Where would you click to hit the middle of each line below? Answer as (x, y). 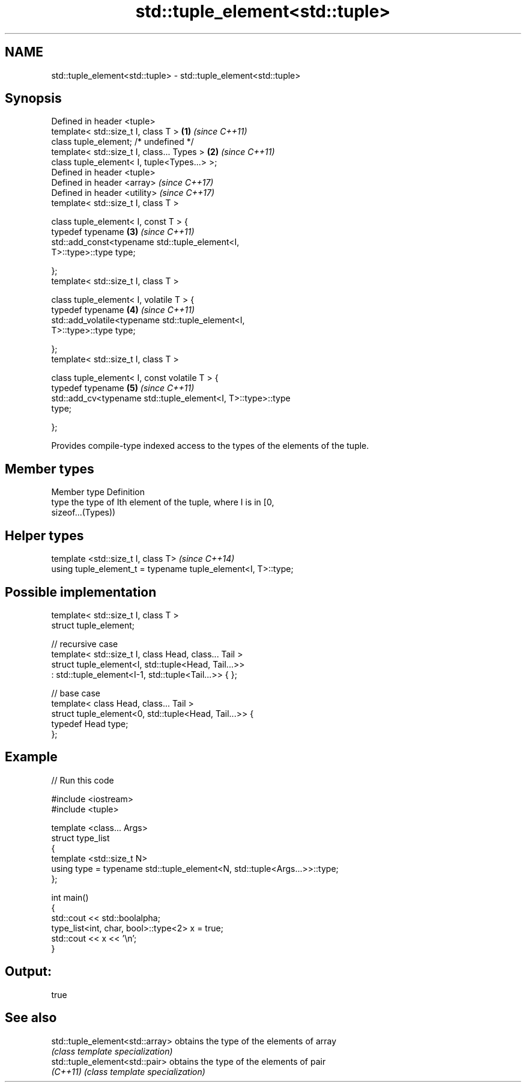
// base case (76, 693)
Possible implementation (81, 592)
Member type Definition (98, 492)
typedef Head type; (90, 723)
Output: (28, 972)
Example (31, 757)
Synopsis (33, 99)
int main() (70, 897)
